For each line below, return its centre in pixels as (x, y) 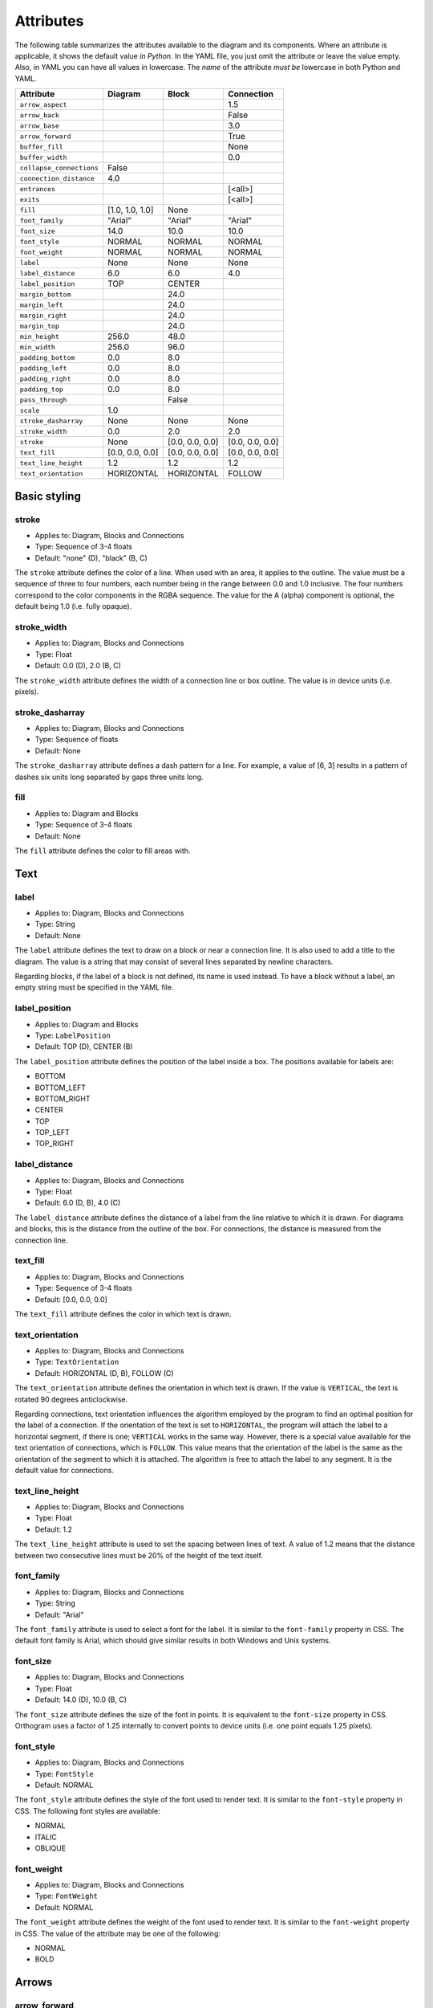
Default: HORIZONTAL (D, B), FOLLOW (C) (104, 1373)
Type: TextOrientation (77, 1362)
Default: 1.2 (53, 1529)
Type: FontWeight (67, 1896)
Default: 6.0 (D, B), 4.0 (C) (78, 1203)
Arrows (34, 1983)
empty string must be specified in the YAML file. (94, 987)
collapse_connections (59, 167)
